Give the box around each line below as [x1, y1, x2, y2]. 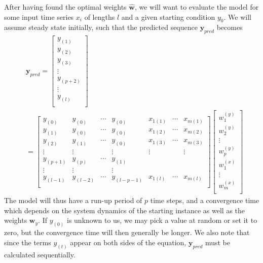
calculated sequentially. [4, 249, 76, 259]
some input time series [4, 11, 74, 22]
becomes [216, 22, 243, 32]
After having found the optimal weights [4, 2, 127, 12]
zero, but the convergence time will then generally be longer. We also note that [4, 227, 250, 238]
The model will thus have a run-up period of [4, 195, 142, 206]
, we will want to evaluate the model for [134, 2, 259, 12]
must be [205, 237, 230, 247]
